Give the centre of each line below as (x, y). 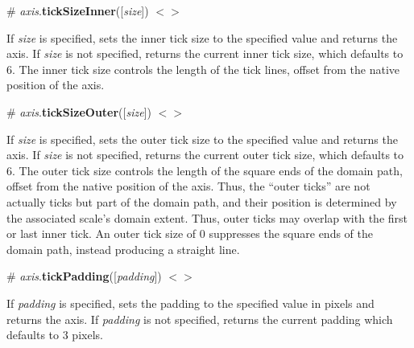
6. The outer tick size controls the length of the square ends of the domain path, (205, 170)
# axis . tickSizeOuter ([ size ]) (79, 111)
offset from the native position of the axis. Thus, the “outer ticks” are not (188, 186)
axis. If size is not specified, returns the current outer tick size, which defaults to (205, 155)
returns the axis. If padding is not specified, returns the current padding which (200, 319)
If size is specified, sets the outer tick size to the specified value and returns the (202, 139)
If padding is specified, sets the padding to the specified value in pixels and (190, 303)
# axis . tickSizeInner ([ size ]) (78, 10)
